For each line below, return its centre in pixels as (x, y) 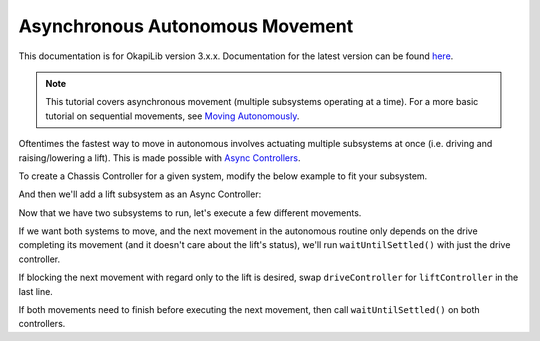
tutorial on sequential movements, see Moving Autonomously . (172, 116)
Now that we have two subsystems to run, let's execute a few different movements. (190, 212)
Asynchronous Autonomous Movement (186, 26)
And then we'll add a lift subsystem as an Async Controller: (140, 194)
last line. (36, 291)
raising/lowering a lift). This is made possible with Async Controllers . (159, 157)
